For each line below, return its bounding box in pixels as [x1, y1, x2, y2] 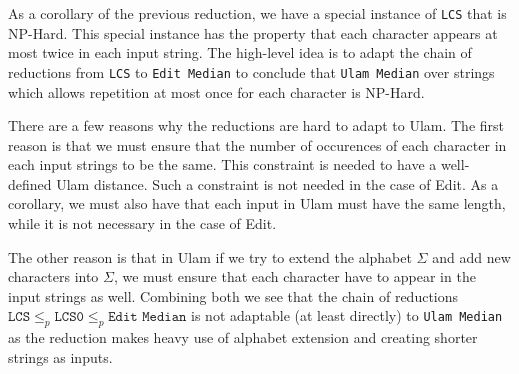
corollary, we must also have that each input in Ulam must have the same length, [8, 193, 506, 214]
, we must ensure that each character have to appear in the [113, 266, 476, 287]
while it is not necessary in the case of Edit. [8, 213, 277, 234]
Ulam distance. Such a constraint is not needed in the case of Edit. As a [56, 173, 499, 194]
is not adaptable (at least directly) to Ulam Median [191, 305, 503, 326]
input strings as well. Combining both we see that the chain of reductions [8, 285, 459, 306]
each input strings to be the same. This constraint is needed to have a [8, 154, 437, 175]
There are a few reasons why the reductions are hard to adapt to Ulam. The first [8, 115, 504, 136]
